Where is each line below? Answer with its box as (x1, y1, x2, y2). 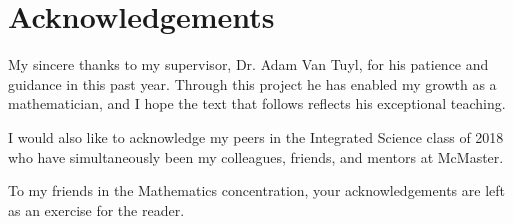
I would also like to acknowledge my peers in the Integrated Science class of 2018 (8, 126, 504, 147)
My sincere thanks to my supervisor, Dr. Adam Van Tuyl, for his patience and (8, 54, 489, 75)
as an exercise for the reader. (8, 199, 185, 220)
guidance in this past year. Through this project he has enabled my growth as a (8, 73, 497, 94)
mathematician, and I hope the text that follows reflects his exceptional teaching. (8, 93, 506, 114)
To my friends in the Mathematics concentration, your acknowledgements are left (8, 180, 505, 201)
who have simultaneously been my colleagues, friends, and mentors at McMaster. (8, 146, 504, 167)
